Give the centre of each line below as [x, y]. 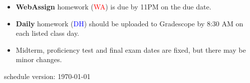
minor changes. [39, 59]
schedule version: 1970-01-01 [47, 76]
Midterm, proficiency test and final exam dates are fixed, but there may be [131, 49]
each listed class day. [48, 33]
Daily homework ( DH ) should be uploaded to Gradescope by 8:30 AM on [130, 23]
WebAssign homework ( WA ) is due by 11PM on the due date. [113, 6]
